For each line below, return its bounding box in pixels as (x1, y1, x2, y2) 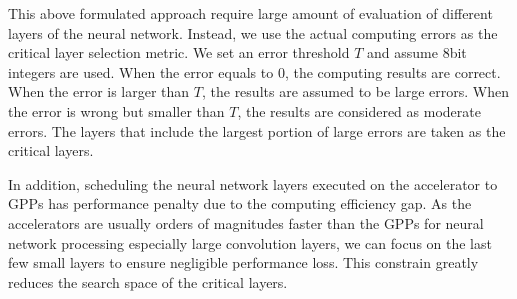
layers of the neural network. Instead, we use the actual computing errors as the (8, 22, 498, 43)
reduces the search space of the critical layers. (8, 271, 288, 292)
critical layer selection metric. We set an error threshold (8, 42, 350, 63)
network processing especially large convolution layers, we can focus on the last (8, 232, 492, 253)
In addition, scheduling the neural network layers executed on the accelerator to (8, 173, 498, 194)
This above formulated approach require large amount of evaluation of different (8, 3, 493, 23)
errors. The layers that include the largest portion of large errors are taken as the (8, 120, 506, 141)
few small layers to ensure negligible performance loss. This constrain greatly (8, 252, 479, 273)
